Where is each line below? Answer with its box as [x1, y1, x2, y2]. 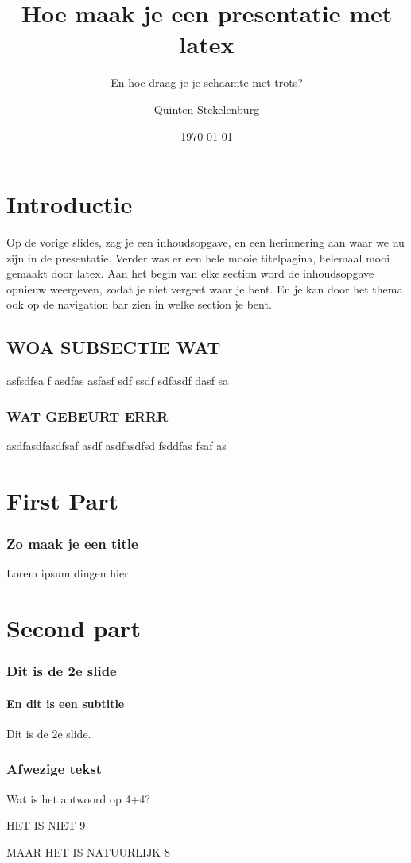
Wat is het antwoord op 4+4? [6, 790, 150, 807]
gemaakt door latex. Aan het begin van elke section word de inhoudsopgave [6, 265, 374, 282]
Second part [6, 611, 141, 643]
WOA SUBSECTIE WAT [6, 335, 221, 360]
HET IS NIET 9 [6, 817, 86, 834]
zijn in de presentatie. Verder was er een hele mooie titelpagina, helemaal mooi [6, 249, 390, 266]
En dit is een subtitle [6, 694, 125, 711]
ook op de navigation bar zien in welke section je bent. [6, 296, 272, 313]
